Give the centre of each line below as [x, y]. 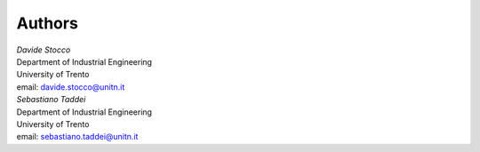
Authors [48, 23]
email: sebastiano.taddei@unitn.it [77, 137]
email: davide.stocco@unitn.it [71, 87]
